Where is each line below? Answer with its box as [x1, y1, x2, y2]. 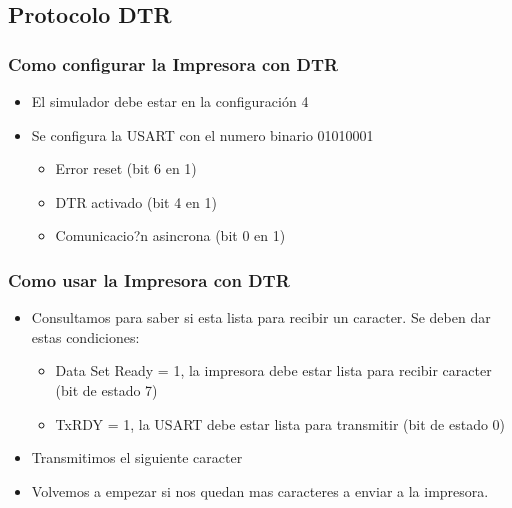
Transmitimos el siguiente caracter [31, 447, 243, 468]
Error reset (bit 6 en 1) [55, 158, 197, 179]
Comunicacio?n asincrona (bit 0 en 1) [55, 225, 286, 246]
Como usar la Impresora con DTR [8, 267, 290, 292]
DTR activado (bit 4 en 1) [55, 191, 217, 212]
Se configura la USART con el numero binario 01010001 [31, 124, 374, 145]
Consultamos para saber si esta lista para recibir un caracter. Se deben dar [31, 307, 491, 328]
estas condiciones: [31, 326, 140, 347]
